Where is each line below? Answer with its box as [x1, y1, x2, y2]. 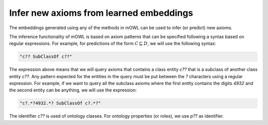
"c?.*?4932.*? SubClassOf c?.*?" [19, 100, 101, 106]
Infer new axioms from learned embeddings [9, 7, 194, 18]
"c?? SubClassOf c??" [19, 54, 72, 59]
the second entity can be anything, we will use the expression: [9, 87, 137, 93]
